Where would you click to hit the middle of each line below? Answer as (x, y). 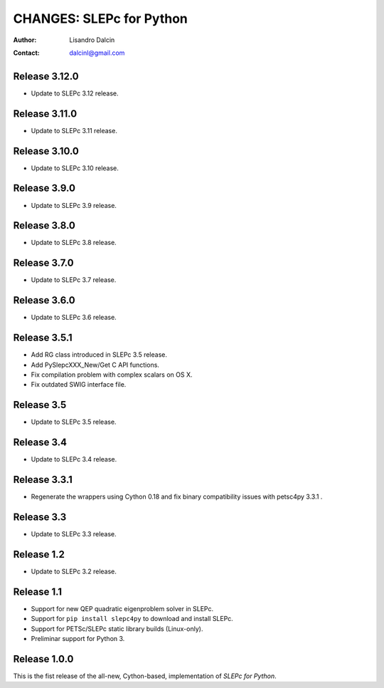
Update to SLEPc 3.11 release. (74, 130)
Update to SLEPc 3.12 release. (75, 93)
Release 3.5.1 (43, 338)
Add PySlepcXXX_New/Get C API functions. (95, 365)
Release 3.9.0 (44, 188)
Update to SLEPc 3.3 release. (74, 533)
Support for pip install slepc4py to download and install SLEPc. (132, 619)
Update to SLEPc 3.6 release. (74, 318)
